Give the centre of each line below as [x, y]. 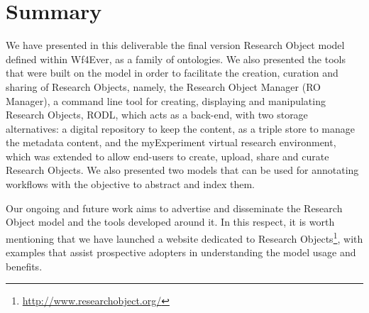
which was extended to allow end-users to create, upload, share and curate [167, 156]
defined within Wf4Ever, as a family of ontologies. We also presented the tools [176, 59]
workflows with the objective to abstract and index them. [131, 184]
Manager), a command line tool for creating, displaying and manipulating [166, 100]
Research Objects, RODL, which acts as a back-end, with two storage [157, 115]
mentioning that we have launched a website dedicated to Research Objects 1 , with [184, 237]
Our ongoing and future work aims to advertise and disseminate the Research [174, 208]
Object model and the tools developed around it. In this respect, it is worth [170, 222]
